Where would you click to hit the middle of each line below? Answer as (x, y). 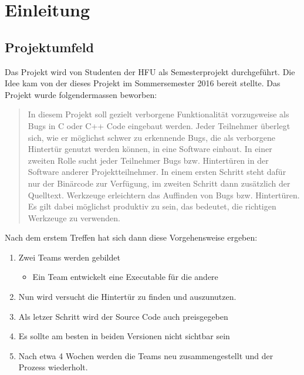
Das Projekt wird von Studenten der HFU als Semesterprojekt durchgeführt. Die (150, 71)
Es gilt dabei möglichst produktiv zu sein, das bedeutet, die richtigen (152, 206)
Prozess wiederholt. (53, 367)
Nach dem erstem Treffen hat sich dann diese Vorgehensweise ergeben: (131, 237)
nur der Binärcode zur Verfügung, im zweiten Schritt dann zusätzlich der (159, 183)
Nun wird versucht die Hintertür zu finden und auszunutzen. (127, 297)
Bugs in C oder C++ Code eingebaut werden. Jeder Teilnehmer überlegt (159, 125)
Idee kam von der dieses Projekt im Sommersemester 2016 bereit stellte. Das (143, 83)
